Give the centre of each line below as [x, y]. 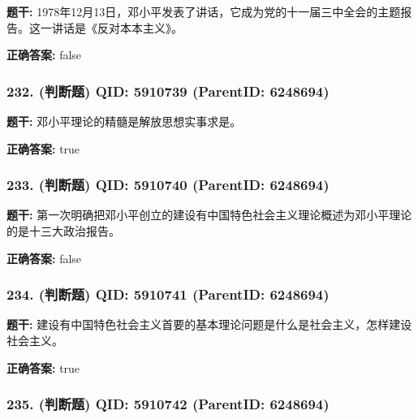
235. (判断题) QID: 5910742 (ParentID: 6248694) [168, 404]
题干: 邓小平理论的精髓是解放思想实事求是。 [124, 121]
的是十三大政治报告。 [63, 231]
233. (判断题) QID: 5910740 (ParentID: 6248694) [168, 185]
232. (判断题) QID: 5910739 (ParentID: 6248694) [168, 91]
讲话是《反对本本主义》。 [117, 27]
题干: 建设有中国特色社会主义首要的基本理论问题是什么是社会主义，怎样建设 [209, 324]
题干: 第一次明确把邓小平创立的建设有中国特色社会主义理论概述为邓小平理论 [209, 215]
